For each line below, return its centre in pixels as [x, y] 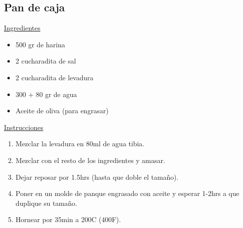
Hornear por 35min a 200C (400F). [68, 219]
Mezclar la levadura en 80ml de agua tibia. [80, 144]
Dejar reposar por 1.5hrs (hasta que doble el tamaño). [97, 177]
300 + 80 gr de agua [46, 94]
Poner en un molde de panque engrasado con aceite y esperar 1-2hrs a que [127, 193]
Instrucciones [24, 127]
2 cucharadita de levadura [54, 77]
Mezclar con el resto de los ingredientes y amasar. [90, 160]
